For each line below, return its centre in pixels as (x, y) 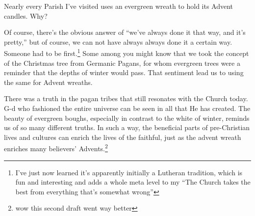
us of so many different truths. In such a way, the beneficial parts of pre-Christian (127, 127)
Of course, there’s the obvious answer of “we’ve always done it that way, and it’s (125, 32)
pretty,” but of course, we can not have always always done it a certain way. (118, 41)
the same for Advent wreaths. (48, 82)
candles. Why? (26, 15)
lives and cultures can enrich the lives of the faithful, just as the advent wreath (123, 137)
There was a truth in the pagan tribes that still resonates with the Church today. (126, 98)
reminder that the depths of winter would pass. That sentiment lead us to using (124, 72)
